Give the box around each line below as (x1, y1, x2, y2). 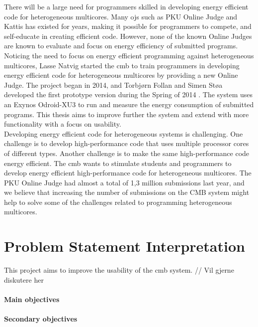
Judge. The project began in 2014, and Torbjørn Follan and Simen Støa (4, 79, 223, 90)
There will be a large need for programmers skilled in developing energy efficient (4, 1, 249, 11)
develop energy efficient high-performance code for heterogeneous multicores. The (4, 167, 252, 178)
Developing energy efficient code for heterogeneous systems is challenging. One (4, 128, 243, 139)
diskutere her (4, 274, 44, 285)
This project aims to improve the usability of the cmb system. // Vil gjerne (4, 265, 234, 275)
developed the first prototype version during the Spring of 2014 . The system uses (4, 89, 253, 100)
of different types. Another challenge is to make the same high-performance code (4, 148, 250, 158)
